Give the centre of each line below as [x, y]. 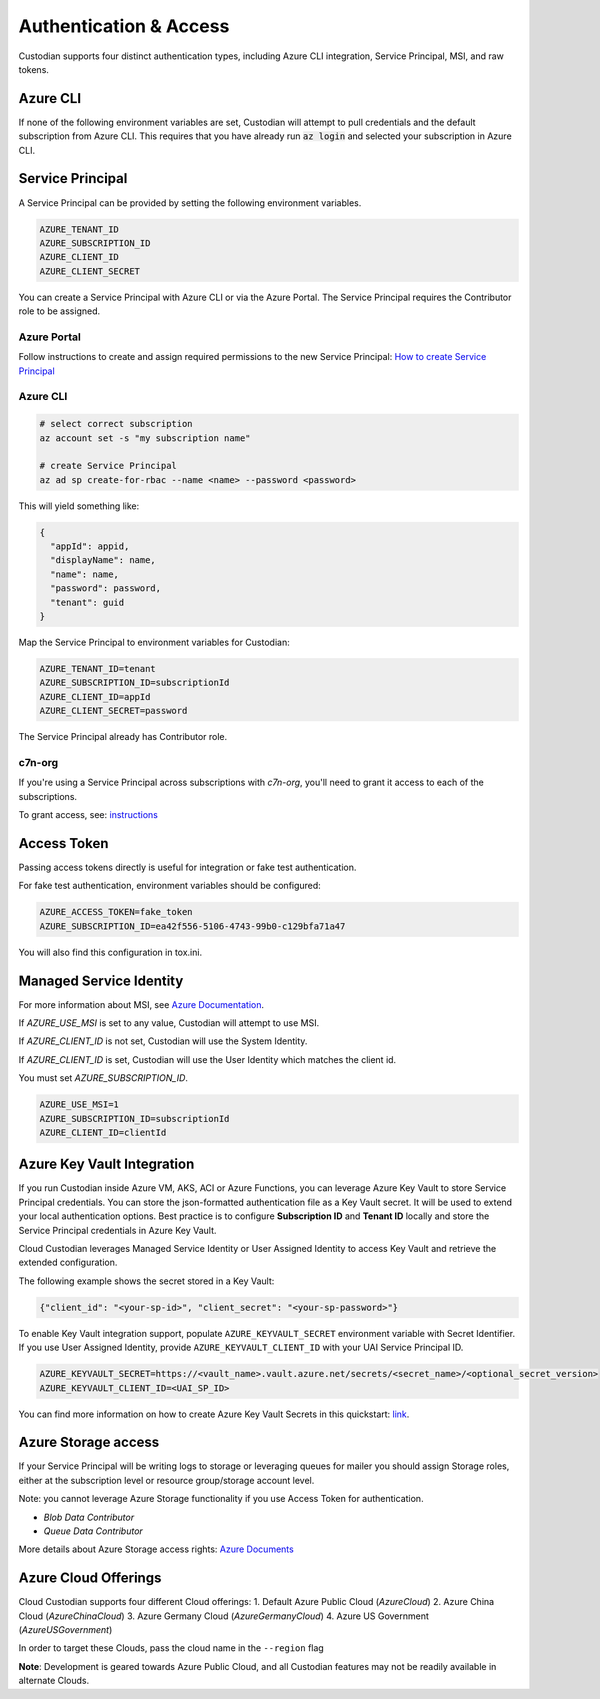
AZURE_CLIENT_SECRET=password [113, 711]
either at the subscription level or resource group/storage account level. [166, 1480]
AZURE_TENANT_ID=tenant [98, 668]
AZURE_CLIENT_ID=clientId [103, 1132]
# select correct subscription [116, 424]
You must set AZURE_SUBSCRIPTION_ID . [103, 1078]
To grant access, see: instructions [88, 815]
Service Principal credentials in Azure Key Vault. [117, 1230]
